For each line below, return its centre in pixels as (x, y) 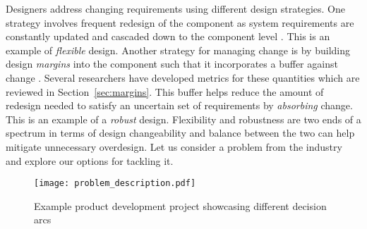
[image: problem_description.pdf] (115, 184)
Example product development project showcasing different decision (180, 205)
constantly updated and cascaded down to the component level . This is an (168, 36)
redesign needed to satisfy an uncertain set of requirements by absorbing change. (179, 105)
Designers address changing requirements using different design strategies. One (175, 8)
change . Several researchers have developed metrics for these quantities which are (183, 77)
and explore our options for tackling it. (90, 160)
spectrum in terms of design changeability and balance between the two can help (180, 133)
